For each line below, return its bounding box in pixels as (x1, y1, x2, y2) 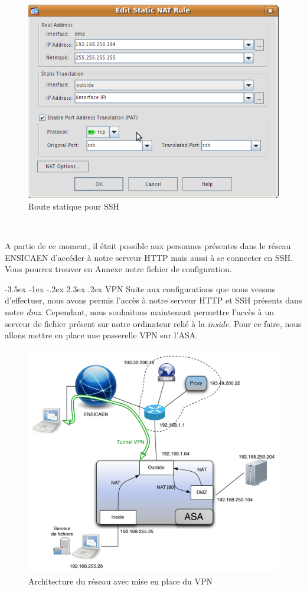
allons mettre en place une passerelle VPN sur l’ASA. (5, 329, 198, 341)
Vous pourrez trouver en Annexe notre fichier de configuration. (5, 263, 232, 275)
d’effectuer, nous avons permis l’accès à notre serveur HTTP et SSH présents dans (5, 294, 302, 306)
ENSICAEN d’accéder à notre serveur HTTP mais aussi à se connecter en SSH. (5, 251, 293, 263)
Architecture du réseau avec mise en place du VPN (28, 574, 213, 587)
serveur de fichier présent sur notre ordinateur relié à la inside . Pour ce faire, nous (5, 317, 302, 329)
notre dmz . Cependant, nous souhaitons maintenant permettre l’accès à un (5, 305, 275, 318)
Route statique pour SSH (28, 200, 119, 212)
